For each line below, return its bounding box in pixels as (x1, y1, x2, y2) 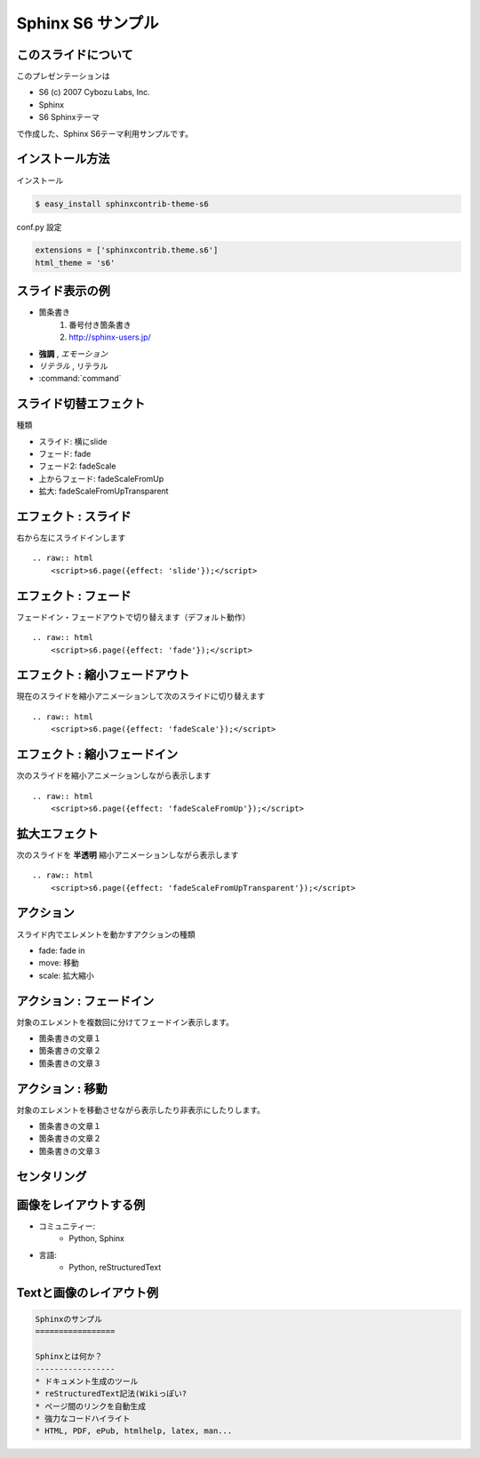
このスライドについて (16, 47, 133, 62)
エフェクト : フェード (16, 588, 132, 604)
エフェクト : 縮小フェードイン (16, 747, 178, 762)
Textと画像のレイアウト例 (16, 1285, 159, 1300)
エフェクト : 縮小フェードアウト (16, 668, 190, 683)
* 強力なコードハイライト (35, 1414, 131, 1424)
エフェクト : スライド (16, 509, 132, 524)
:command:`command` (38, 373, 122, 384)
